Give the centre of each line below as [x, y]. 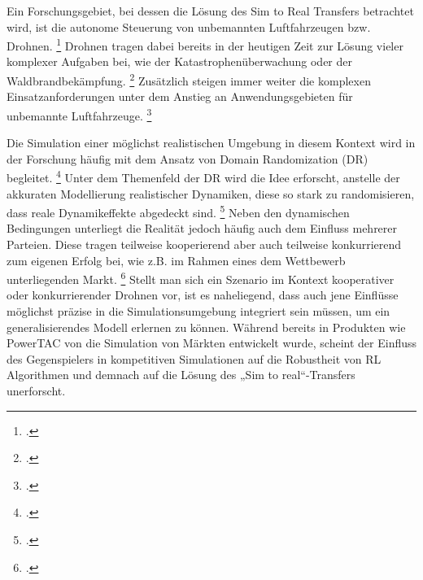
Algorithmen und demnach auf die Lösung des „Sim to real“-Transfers [181, 375]
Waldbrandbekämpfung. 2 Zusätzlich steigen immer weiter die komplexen [189, 79]
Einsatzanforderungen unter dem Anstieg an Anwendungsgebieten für [180, 96]
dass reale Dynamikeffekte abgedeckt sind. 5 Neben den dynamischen [178, 211]
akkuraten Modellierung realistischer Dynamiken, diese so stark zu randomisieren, [211, 193]
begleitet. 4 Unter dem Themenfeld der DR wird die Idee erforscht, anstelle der [203, 176]
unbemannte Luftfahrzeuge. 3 [79, 114]
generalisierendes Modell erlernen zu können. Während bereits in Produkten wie [206, 327]
